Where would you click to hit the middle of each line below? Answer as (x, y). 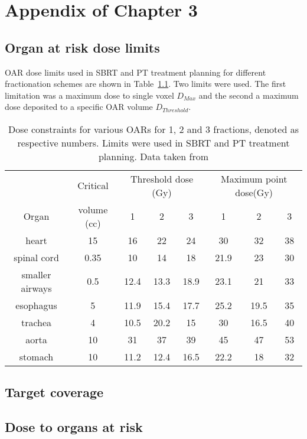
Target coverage (54, 392)
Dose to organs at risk (74, 427)
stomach (36, 356)
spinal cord (36, 257)
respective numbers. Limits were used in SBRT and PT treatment (153, 142)
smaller (36, 274)
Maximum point (254, 178)
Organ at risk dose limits (82, 47)
